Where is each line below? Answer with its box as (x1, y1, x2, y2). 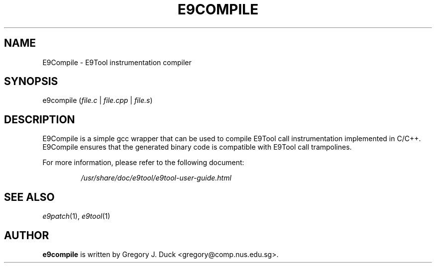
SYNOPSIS (4, 75, 58, 88)
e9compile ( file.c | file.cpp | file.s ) (42, 96, 153, 105)
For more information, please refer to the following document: (42, 158, 244, 167)
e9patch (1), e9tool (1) (42, 212, 110, 221)
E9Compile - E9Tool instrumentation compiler (42, 58, 192, 67)
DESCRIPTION (4, 113, 75, 126)
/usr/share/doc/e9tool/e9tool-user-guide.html (81, 174, 231, 182)
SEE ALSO (4, 190, 55, 203)
